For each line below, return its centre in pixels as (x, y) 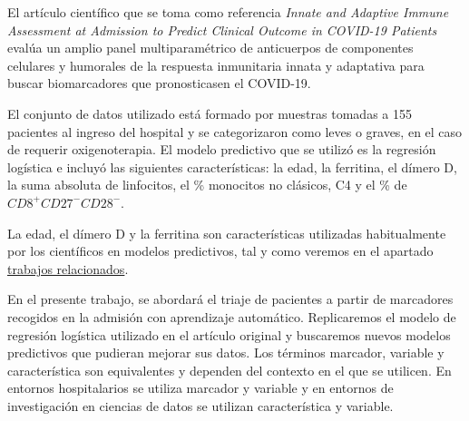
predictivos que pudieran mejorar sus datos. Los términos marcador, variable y (226, 352)
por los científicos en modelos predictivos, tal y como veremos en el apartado (220, 251)
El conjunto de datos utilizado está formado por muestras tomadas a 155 (210, 113)
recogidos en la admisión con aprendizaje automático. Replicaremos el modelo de (232, 316)
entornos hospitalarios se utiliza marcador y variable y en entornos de (200, 388)
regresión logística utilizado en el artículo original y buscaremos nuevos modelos (229, 334)
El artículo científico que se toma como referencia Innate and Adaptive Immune (228, 12)
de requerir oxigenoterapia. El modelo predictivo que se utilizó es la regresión (222, 149)
